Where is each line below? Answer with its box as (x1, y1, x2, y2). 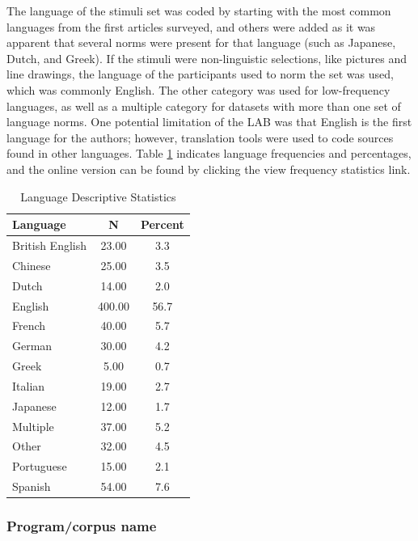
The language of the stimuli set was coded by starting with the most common (6, 2, 391, 19)
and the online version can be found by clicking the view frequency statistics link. (6, 160, 411, 177)
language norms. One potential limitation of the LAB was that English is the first (6, 113, 412, 130)
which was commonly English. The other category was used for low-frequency (6, 81, 391, 98)
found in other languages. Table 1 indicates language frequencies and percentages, (6, 145, 412, 162)
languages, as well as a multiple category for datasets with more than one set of (6, 97, 401, 114)
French (12, 317, 46, 334)
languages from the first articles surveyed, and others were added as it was (6, 18, 376, 35)
